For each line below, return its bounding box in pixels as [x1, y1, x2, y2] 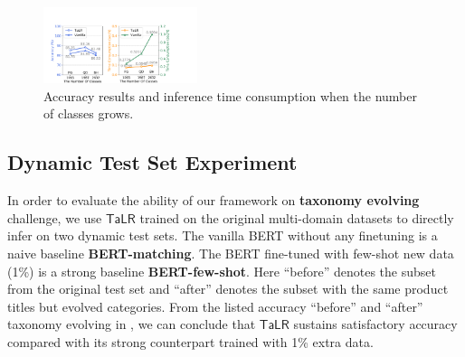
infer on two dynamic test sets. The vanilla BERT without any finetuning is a [7, 226, 438, 245]
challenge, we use [7, 208, 102, 227]
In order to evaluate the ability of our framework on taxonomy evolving [7, 191, 420, 210]
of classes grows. [43, 104, 134, 123]
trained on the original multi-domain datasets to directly [139, 208, 454, 227]
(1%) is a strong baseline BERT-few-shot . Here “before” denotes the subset [7, 261, 436, 280]
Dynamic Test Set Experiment [7, 148, 298, 176]
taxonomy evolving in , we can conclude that [7, 315, 256, 334]
